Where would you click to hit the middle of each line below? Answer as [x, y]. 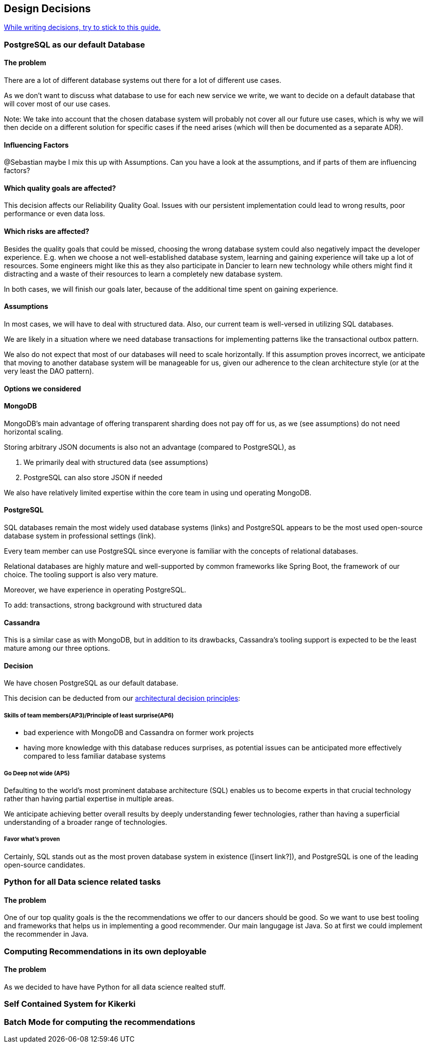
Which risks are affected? [47, 231]
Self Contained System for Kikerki [70, 1004]
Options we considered [43, 388]
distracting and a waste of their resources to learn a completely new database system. [143, 274]
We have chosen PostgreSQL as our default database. [91, 683]
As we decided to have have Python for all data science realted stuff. [115, 987]
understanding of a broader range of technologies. [86, 822]
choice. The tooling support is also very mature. [81, 574]
